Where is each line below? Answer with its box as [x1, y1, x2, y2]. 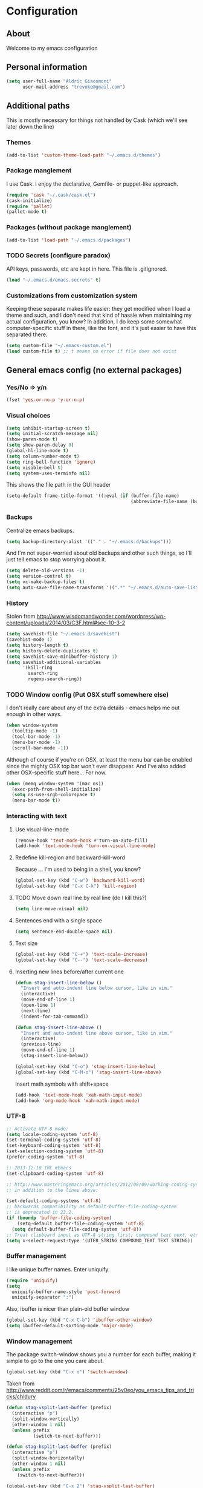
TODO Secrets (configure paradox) [6, 251, 111, 260]
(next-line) [21, 1007, 51, 1014]
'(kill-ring [22, 665, 53, 671]
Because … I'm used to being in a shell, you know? [14, 866, 141, 873]
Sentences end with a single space [14, 916, 103, 924]
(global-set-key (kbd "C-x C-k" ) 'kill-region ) [14, 883, 137, 890]
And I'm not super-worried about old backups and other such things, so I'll [6, 549, 192, 556]
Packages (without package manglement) [6, 223, 132, 232]
